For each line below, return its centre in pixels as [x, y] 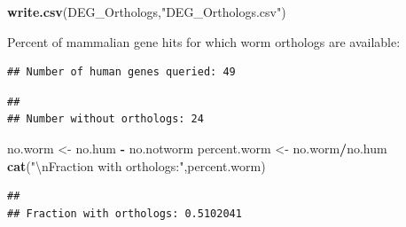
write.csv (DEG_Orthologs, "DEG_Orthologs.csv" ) [147, 12]
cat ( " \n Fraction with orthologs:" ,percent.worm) [137, 165]
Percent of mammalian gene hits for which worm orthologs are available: [204, 41]
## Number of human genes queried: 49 [121, 72]
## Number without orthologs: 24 [105, 119]
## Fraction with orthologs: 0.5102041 [125, 213]
